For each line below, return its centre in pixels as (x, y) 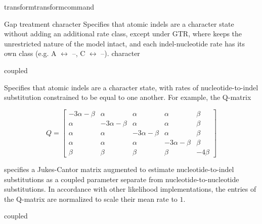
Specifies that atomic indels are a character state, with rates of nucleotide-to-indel (131, 87)
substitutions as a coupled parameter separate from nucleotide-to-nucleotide (122, 179)
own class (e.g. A (30, 53)
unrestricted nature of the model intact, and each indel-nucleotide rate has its (124, 43)
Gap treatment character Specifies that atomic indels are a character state (119, 23)
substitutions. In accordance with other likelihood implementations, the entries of (130, 189)
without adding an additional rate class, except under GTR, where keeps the (123, 34)
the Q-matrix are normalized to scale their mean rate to (91, 199)
